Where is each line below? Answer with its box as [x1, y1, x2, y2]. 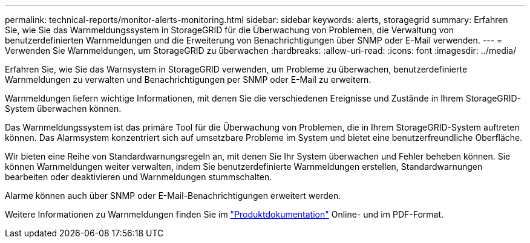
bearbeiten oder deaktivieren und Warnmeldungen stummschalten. [5, 172, 272, 182]
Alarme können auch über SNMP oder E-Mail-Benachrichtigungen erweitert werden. [5, 190, 341, 201]
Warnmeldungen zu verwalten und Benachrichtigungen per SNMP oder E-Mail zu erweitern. [5, 74, 371, 85]
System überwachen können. [5, 103, 122, 114]
